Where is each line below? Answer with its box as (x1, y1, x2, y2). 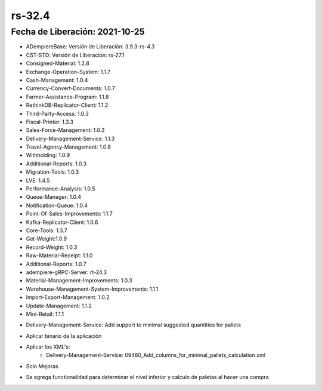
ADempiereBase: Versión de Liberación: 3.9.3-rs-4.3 (26, 43, 155, 50)
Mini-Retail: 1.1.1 (26, 310, 64, 318)
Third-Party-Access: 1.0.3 (26, 110, 89, 117)
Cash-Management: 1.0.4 (26, 76, 88, 84)
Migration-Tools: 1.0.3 (26, 168, 79, 176)
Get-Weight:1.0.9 (26, 235, 67, 242)
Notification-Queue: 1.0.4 (26, 202, 88, 209)
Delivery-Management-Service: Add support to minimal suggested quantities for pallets (26, 321, 241, 328)
